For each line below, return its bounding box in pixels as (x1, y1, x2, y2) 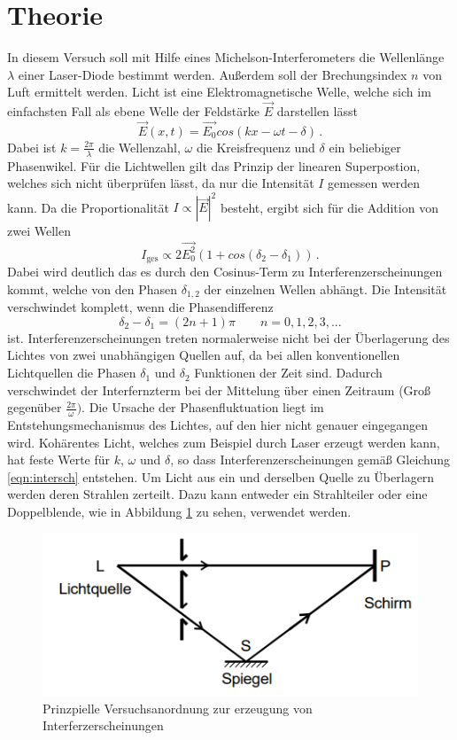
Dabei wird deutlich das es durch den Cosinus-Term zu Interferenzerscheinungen (7, 262, 443, 281)
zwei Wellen (7, 222, 71, 240)
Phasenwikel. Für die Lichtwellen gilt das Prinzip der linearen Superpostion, (7, 156, 421, 175)
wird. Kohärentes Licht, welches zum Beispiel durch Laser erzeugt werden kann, (7, 432, 440, 451)
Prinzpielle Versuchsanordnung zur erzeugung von (43, 698, 313, 717)
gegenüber (7, 398, 62, 417)
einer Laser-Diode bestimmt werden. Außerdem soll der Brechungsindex (18, 65, 407, 83)
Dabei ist (7, 137, 57, 156)
